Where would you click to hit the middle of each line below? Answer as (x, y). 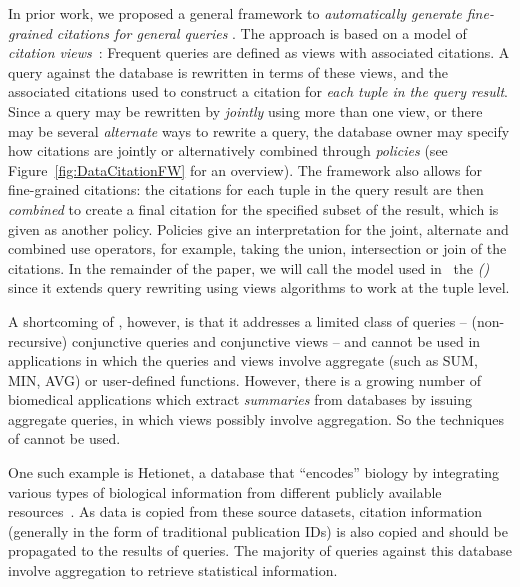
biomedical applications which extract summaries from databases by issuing (240, 399)
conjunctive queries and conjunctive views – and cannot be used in (276, 340)
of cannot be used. (64, 438)
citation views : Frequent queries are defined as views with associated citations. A (259, 52)
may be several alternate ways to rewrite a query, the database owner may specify (259, 130)
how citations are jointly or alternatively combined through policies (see (228, 150)
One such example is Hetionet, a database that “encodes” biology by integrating (254, 472)
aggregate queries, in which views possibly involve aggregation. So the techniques (256, 418)
